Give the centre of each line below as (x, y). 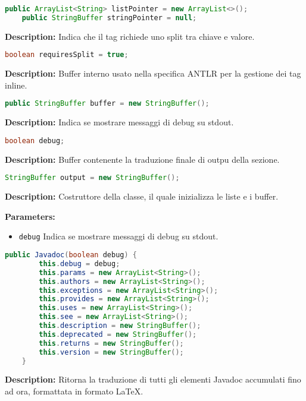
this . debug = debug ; (79, 263)
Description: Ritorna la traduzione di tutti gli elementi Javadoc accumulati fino (153, 379)
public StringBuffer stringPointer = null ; (109, 18)
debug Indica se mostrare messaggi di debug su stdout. (118, 236)
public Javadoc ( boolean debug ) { (71, 255)
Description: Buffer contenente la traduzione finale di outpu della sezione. (142, 159)
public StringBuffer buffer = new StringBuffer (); (107, 104)
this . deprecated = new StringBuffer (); (118, 334)
